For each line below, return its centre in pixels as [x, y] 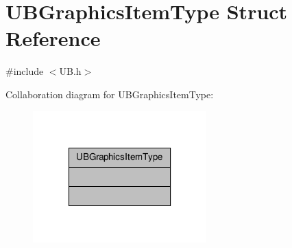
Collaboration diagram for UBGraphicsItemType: [110, 94]
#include [25, 71]
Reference [53, 38]
